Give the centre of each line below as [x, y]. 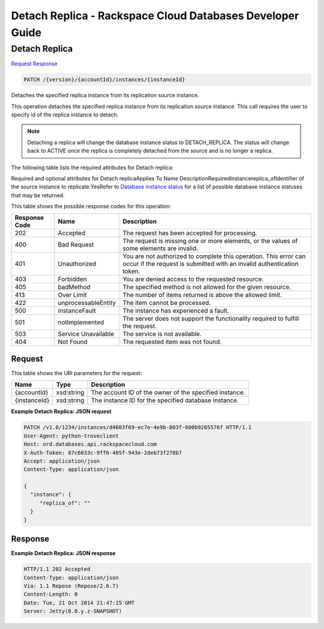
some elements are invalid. [160, 248]
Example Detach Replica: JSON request [61, 412]
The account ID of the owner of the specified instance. [168, 393]
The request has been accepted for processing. [190, 233]
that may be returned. [38, 195]
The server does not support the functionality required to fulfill [211, 319]
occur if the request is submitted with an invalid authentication [211, 264]
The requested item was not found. [172, 342]
